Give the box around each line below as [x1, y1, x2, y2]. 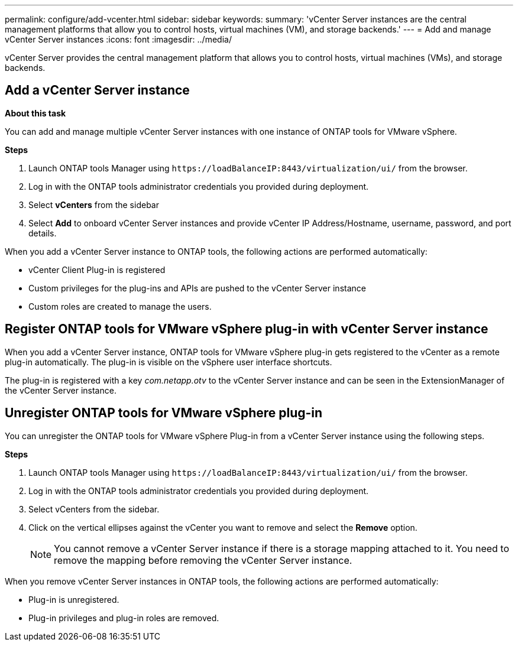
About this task [5, 108, 66, 118]
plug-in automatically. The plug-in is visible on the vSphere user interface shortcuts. [5, 356, 332, 367]
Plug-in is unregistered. [28, 594, 119, 605]
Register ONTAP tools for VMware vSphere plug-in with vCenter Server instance [5, 322, 488, 337]
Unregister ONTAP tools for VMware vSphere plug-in [5, 405, 323, 421]
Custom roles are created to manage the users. [28, 301, 212, 311]
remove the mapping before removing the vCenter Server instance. [54, 554, 352, 566]
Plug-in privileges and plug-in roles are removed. [28, 612, 219, 623]
